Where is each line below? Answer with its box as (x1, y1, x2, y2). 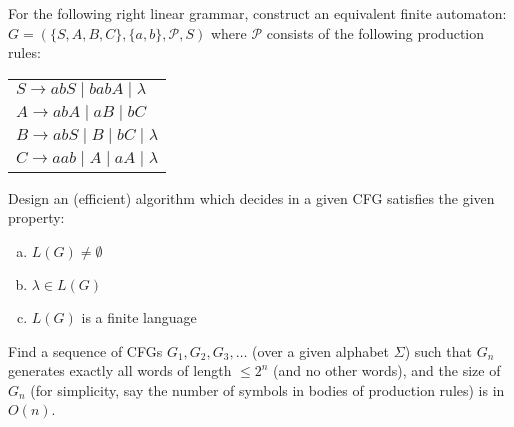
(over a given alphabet (252, 340, 390, 361)
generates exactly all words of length (8, 360, 232, 381)
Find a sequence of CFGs (8, 340, 163, 361)
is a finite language (81, 306, 197, 327)
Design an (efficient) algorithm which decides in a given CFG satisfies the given (8, 187, 495, 208)
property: (8, 207, 65, 228)
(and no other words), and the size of (273, 360, 501, 381)
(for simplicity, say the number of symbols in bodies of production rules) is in (30, 379, 505, 400)
